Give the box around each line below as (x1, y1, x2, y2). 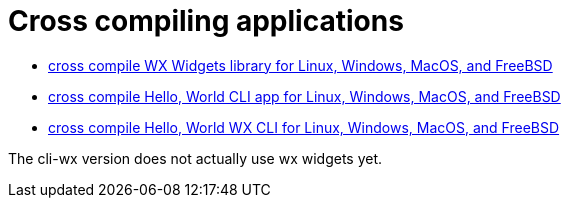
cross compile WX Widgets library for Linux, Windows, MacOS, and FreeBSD (48, 56, 553, 74)
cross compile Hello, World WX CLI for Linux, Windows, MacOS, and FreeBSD (48, 118, 560, 136)
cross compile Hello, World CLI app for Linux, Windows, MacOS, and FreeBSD (48, 87, 561, 105)
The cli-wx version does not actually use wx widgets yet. (8, 149, 383, 167)
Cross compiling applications (8, 4, 404, 38)
